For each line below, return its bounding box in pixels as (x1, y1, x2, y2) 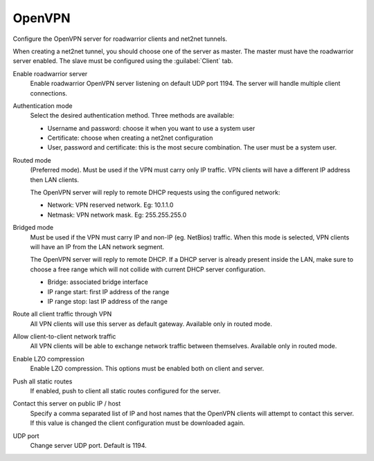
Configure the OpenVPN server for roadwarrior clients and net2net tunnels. (12, 35, 228, 43)
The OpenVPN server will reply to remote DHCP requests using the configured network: (30, 188, 280, 197)
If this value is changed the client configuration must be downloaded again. (30, 419, 245, 427)
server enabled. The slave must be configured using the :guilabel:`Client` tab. (12, 57, 233, 65)
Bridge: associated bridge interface (47, 278, 149, 287)
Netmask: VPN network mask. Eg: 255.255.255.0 (47, 210, 187, 219)
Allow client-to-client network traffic (12, 332, 116, 341)
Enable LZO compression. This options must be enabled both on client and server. (30, 364, 265, 373)
